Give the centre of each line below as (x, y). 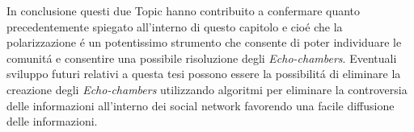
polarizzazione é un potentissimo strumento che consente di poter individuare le (204, 42)
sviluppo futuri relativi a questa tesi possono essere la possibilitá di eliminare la (204, 74)
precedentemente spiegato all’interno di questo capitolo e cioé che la (175, 26)
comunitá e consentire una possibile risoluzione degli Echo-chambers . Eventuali (202, 58)
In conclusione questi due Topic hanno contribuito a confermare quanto (184, 10)
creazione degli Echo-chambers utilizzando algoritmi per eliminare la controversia (207, 89)
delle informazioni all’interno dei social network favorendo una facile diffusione (201, 105)
